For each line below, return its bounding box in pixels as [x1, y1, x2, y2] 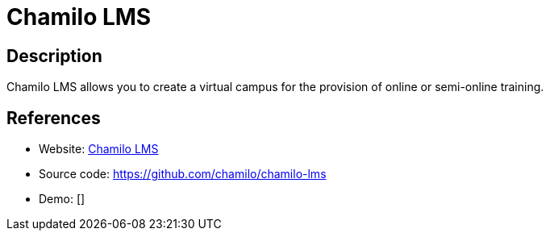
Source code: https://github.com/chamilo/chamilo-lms [39, 167, 327, 181]
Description [6, 45, 102, 66]
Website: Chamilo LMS [39, 142, 159, 156]
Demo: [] [39, 192, 85, 206]
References [6, 107, 101, 128]
